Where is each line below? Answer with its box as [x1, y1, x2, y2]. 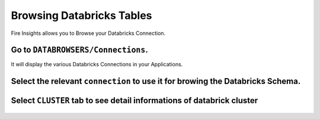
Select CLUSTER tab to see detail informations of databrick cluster [11, 95, 258, 106]
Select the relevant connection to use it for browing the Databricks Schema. [11, 76, 301, 86]
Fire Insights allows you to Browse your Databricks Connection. [11, 30, 166, 37]
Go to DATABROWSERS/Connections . [11, 45, 148, 55]
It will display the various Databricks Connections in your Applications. [11, 61, 183, 68]
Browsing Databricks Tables [11, 9, 152, 22]
